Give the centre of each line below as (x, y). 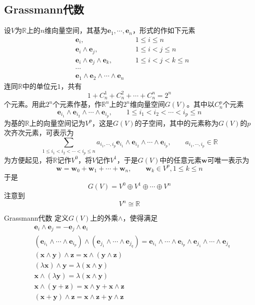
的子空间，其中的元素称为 (177, 123)
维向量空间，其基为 (76, 30)
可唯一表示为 (228, 159)
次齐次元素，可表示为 (39, 133)
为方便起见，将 (28, 159)
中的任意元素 (181, 159)
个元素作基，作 (77, 104)
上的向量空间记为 (57, 123)
